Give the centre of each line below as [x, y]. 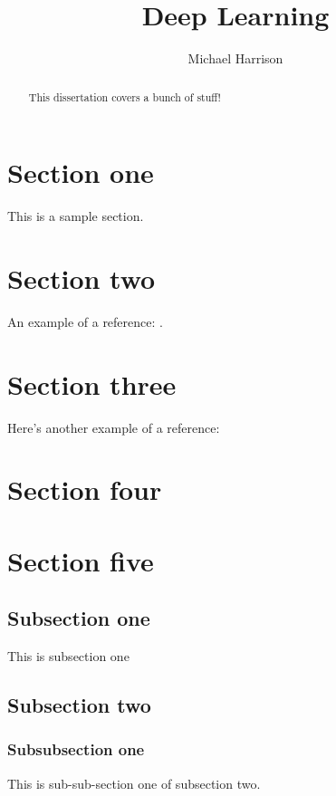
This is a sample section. [76, 216]
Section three [92, 384]
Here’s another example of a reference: [114, 427]
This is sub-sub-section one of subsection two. [134, 783]
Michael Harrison [235, 58]
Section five [81, 560]
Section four [85, 489]
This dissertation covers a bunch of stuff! [125, 96]
